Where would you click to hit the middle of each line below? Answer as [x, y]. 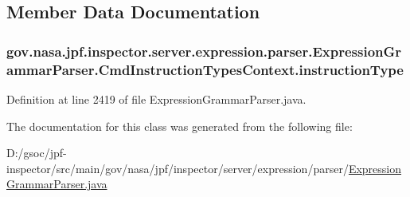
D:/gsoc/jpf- [37, 153]
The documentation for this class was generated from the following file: [180, 126]
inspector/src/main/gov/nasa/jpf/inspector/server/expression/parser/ [178, 168]
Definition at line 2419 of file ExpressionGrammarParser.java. [156, 98]
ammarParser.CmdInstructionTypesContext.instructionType [205, 69]
